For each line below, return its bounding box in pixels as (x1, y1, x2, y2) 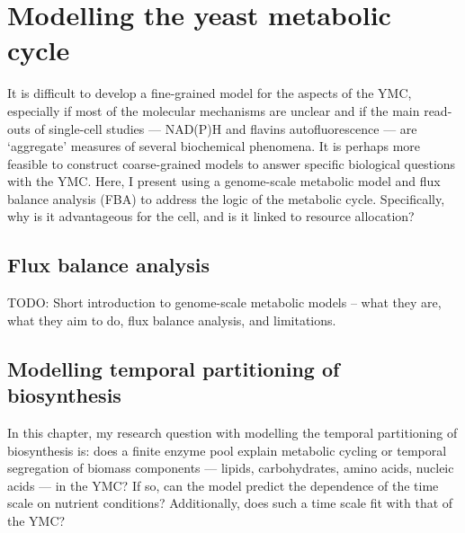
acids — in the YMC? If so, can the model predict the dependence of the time (7, 475, 439, 494)
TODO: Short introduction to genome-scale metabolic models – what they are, (7, 293, 442, 312)
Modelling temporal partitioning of (7, 354, 340, 382)
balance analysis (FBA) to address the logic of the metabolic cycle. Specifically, (7, 189, 445, 208)
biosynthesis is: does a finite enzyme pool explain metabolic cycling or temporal (7, 440, 447, 459)
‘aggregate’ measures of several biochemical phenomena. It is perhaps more (7, 137, 421, 155)
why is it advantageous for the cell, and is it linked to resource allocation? (7, 207, 415, 226)
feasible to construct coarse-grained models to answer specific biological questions (7, 154, 456, 173)
